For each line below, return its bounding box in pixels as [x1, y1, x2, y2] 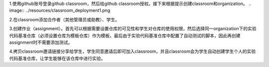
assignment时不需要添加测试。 [9, 39, 73, 45]
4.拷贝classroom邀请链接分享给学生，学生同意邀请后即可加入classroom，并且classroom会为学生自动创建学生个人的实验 [9, 48, 256, 54]
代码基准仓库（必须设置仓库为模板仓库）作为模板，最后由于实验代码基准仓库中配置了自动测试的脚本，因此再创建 [9, 33, 241, 38]
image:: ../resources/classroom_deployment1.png [9, 7, 111, 13]
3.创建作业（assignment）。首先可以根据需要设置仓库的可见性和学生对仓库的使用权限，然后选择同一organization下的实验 [9, 26, 257, 32]
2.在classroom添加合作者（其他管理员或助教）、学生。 [9, 16, 120, 22]
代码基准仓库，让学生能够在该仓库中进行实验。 [9, 55, 106, 61]
